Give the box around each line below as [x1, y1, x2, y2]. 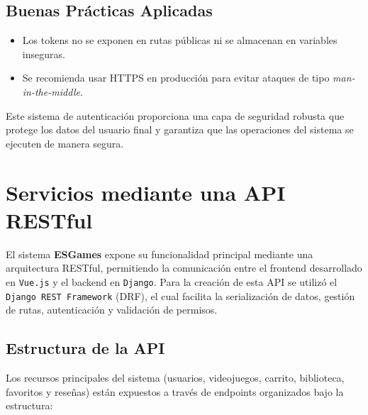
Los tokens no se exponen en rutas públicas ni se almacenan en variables [22, 33, 338, 48]
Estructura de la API [6, 337, 165, 359]
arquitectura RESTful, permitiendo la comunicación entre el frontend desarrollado [6, 260, 362, 275]
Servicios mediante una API [6, 177, 286, 206]
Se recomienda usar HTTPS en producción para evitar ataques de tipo [22, 70, 330, 85]
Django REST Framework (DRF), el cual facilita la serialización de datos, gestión [6, 288, 355, 303]
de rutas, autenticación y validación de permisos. [6, 302, 218, 317]
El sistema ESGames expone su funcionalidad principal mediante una [6, 246, 313, 261]
